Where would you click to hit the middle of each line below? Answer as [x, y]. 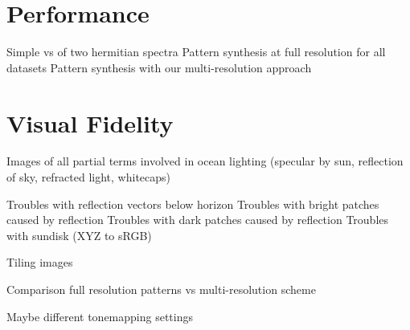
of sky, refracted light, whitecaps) [89, 177]
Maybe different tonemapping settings [100, 316]
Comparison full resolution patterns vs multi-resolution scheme [161, 289]
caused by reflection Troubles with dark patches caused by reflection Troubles [198, 220]
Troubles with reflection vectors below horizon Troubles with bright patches [193, 204]
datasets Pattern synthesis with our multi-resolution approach [159, 67]
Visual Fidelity [90, 122]
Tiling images [40, 262]
